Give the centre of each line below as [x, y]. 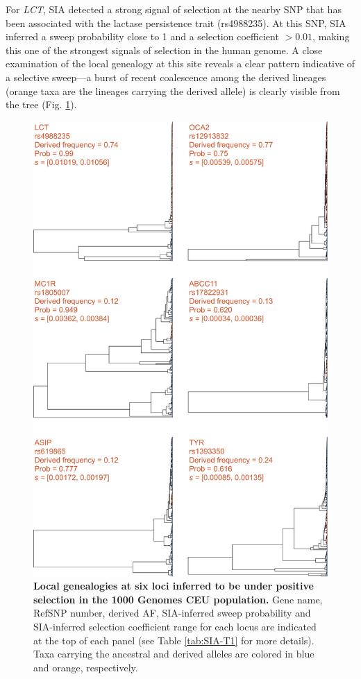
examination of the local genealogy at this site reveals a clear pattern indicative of [180, 63]
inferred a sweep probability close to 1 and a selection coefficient [142, 36]
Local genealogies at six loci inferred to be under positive [174, 586]
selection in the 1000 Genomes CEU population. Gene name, [178, 599]
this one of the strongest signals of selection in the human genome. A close [164, 50]
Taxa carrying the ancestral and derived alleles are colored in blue [174, 654]
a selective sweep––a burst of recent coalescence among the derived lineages [166, 77]
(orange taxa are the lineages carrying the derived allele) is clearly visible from [173, 91]
